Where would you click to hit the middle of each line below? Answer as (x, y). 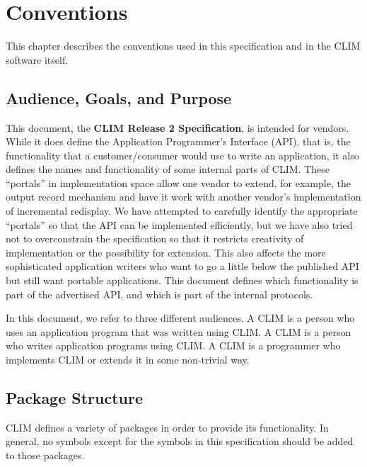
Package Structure (75, 398)
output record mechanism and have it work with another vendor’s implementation (183, 197)
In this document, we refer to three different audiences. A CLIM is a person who (180, 318)
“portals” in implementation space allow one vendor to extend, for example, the (178, 182)
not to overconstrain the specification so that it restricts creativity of (155, 238)
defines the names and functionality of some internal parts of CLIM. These (168, 169)
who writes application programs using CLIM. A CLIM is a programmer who (173, 345)
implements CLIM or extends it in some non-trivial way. (128, 360)
